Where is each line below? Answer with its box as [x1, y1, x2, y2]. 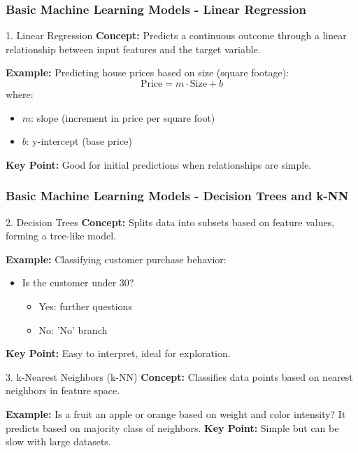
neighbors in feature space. [6, 383, 120, 398]
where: [6, 87, 34, 101]
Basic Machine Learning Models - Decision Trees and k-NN [6, 187, 349, 204]
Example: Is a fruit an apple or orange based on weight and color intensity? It [6, 406, 346, 421]
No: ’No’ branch [38, 322, 108, 337]
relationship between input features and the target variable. [6, 41, 261, 56]
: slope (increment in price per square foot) [31, 110, 215, 125]
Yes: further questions [38, 298, 132, 313]
